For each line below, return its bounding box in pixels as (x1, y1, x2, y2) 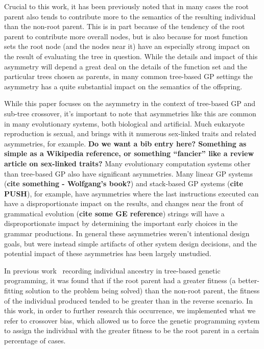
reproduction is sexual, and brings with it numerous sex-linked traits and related (4, 128, 256, 139)
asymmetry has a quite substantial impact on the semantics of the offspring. (4, 81, 243, 91)
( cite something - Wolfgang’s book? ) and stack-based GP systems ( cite (4, 178, 243, 189)
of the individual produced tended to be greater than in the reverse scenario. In (4, 295, 253, 306)
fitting (4, 285, 23, 296)
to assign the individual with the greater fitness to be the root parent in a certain (4, 325, 259, 336)
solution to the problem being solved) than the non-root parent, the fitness (26, 285, 260, 296)
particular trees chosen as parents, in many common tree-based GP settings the (4, 71, 253, 82)
